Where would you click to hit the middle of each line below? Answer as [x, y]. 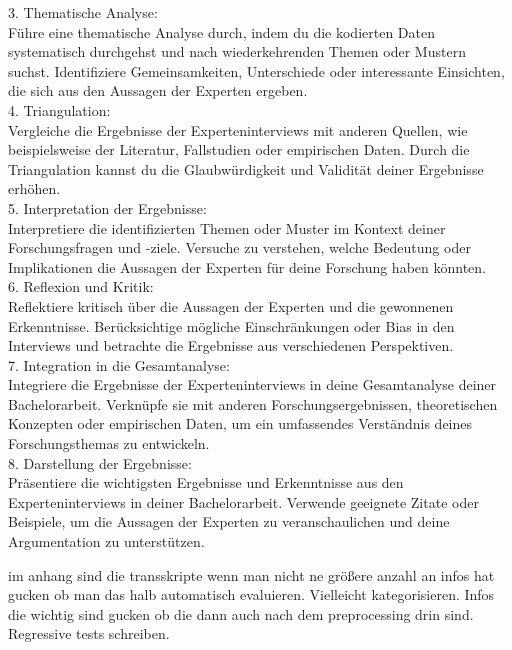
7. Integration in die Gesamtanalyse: [119, 364]
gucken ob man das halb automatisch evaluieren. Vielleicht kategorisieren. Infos [251, 594]
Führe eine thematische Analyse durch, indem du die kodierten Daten [221, 31]
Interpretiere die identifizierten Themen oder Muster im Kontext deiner [227, 227]
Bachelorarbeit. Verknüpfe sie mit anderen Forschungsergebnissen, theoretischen [253, 403]
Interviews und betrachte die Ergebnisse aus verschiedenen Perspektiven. [231, 345]
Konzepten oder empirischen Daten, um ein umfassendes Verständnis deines [240, 423]
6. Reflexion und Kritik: [81, 286]
